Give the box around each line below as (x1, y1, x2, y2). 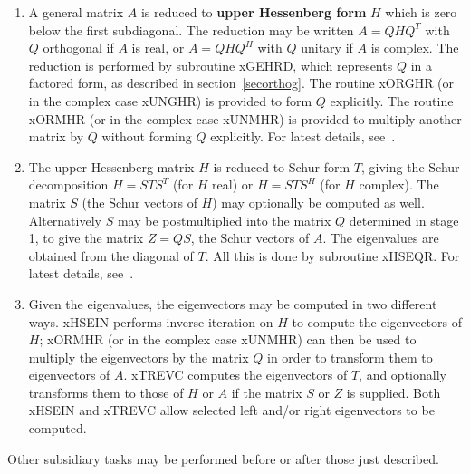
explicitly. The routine (330, 91, 454, 110)
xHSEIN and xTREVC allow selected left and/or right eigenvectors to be (28, 401, 435, 420)
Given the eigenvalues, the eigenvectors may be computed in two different (28, 294, 437, 313)
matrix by (28, 127, 84, 146)
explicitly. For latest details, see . (210, 127, 396, 146)
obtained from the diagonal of (28, 246, 194, 265)
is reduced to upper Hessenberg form (140, 3, 367, 21)
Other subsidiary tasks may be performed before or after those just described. (7, 449, 439, 468)
